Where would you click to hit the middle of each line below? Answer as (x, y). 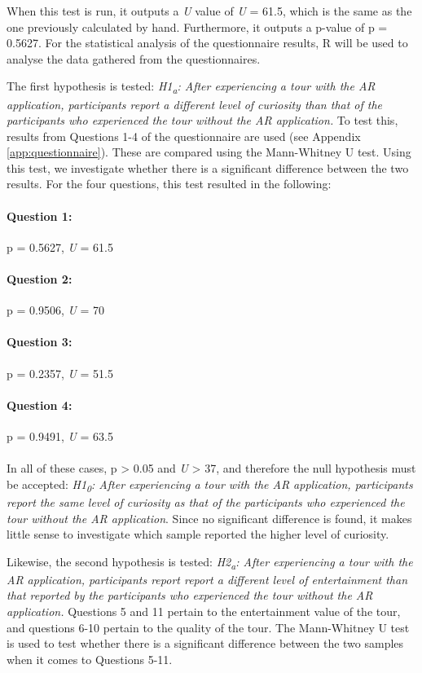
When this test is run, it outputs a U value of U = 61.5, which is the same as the (209, 11)
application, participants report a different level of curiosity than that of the (195, 104)
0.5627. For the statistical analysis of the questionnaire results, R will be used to (207, 43)
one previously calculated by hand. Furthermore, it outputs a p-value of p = (197, 26)
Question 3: (40, 342)
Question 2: (40, 279)
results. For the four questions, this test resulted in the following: (169, 184)
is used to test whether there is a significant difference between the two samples (205, 643)
